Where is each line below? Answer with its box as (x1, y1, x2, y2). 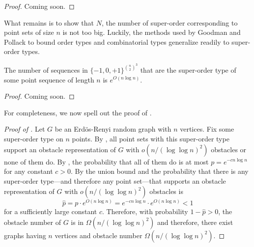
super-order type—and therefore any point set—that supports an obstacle (4, 175, 226, 186)
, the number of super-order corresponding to (101, 17, 238, 27)
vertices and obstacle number (55, 230, 142, 240)
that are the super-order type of (140, 64, 236, 75)
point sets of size (4, 27, 54, 37)
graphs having (4, 230, 46, 240)
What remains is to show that (4, 17, 94, 27)
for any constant (4, 166, 53, 176)
